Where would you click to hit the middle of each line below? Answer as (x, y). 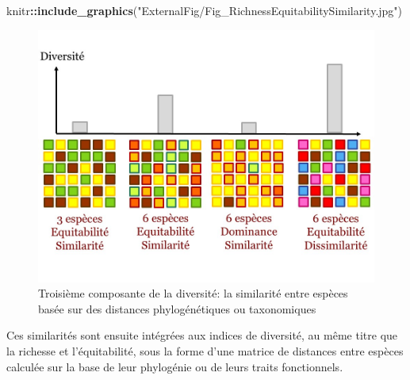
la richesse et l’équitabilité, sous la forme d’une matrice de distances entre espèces (205, 350)
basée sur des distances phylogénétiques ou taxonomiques (177, 308)
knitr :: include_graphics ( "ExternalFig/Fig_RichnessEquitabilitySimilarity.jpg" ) (205, 10)
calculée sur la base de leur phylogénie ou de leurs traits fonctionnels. (175, 366)
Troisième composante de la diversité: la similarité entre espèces (193, 293)
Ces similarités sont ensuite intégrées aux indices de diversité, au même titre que (202, 335)
